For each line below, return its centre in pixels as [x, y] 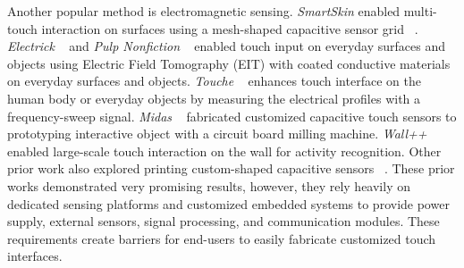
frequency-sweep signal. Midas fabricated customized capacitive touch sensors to [232, 116]
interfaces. [35, 256]
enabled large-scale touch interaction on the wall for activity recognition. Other [224, 151]
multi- [420, 11]
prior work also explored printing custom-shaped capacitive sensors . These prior [231, 168]
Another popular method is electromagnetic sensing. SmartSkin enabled [204, 11]
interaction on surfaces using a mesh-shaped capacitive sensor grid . [230, 28]
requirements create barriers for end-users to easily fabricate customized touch [222, 238]
